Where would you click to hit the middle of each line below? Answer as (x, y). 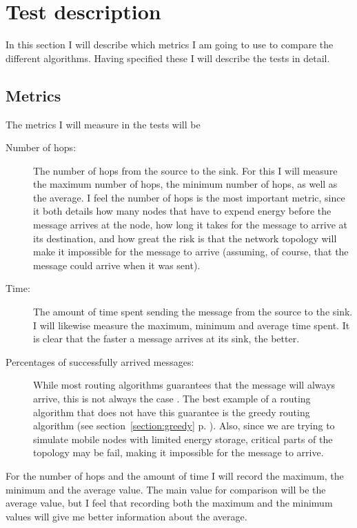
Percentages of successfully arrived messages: (100, 361)
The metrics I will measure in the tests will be (103, 124)
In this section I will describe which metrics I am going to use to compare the (170, 45)
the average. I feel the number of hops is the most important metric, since (189, 197)
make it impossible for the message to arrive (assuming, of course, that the (191, 252)
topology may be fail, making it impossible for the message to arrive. (178, 452)
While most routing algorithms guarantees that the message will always (184, 385)
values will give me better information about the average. (126, 516)
